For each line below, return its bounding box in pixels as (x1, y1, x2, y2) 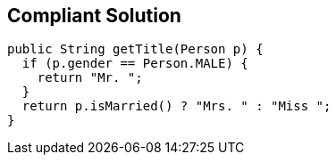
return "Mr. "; (37, 70, 143, 85)
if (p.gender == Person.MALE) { (21, 56, 248, 71)
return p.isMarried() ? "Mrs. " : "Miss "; (21, 99, 332, 114)
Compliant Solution (7, 4, 181, 27)
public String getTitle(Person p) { (7, 42, 264, 57)
